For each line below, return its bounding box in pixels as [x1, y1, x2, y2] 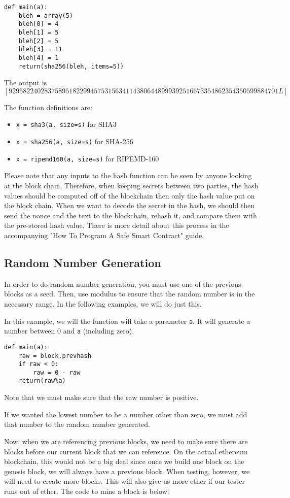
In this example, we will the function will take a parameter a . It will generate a [4, 315, 250, 326]
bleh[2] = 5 [18, 37, 59, 45]
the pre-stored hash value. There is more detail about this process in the [4, 220, 229, 230]
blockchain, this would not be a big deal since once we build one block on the [4, 456, 244, 467]
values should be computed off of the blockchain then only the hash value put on [4, 190, 255, 201]
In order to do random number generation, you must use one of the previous [4, 278, 241, 289]
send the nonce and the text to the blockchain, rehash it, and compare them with [4, 210, 257, 220]
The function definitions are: [4, 102, 92, 112]
